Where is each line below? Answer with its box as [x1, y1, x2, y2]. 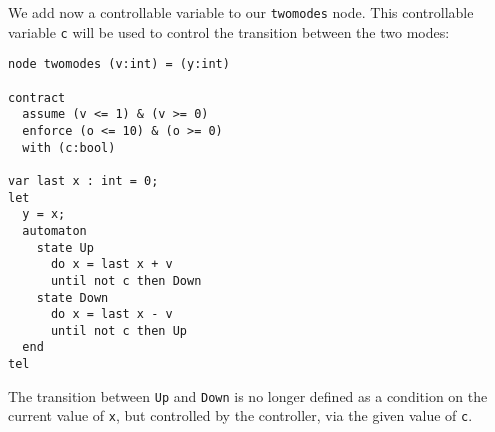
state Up [36, 240, 94, 255]
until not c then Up [50, 323, 187, 338]
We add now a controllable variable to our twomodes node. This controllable [8, 2, 474, 22]
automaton [22, 223, 87, 238]
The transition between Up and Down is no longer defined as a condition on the [8, 385, 488, 406]
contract [8, 90, 66, 105]
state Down [36, 290, 109, 305]
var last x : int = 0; [8, 173, 159, 188]
